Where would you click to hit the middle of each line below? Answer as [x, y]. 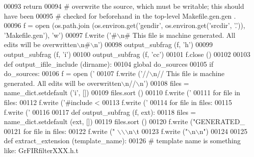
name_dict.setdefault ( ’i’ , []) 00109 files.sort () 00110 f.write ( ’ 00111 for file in [122, 92]
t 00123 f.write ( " [162, 131]
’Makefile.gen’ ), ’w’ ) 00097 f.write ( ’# [61, 35]
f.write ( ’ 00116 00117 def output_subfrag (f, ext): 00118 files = [100, 112]
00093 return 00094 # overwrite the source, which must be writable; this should [124, 6]
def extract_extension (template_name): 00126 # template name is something [122, 141]
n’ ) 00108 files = [165, 83]
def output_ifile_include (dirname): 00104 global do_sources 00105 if [109, 64]
